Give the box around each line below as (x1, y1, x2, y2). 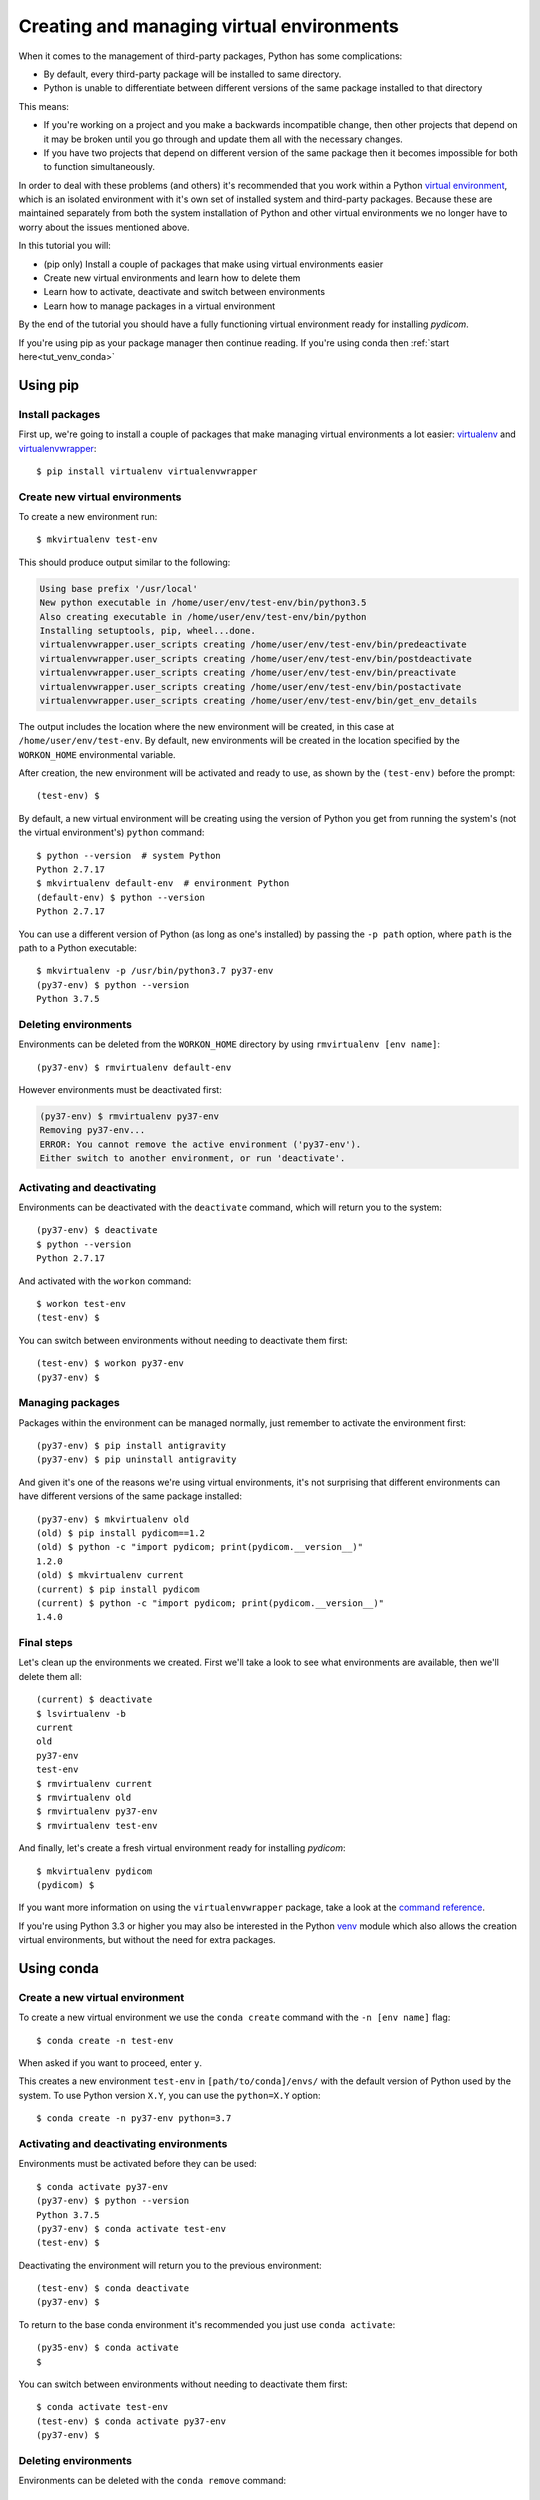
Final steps (18, 1636, 74, 1650)
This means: (18, 100, 70, 112)
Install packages (18, 407, 101, 421)
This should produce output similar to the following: (18, 556, 231, 568)
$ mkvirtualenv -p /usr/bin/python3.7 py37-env (36, 965, 274, 977)
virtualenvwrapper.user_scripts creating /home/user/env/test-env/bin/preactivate (39, 667, 457, 679)
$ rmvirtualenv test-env (36, 1820, 158, 1831)
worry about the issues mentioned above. (18, 221, 190, 233)
